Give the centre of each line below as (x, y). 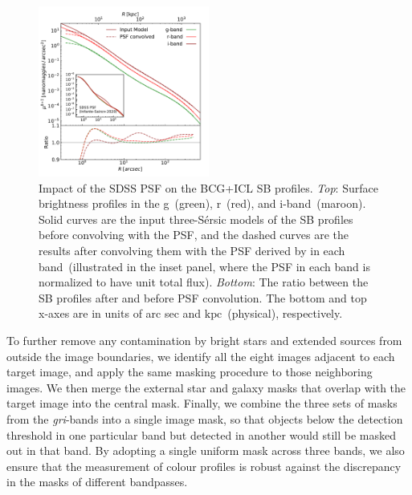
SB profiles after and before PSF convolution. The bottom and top (203, 297)
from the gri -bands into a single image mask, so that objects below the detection (205, 418)
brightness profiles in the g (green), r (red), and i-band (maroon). (202, 203)
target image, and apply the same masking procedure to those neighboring (190, 372)
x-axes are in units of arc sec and (120, 313)
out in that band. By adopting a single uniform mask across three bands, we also (206, 450)
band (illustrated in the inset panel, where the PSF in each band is (204, 266)
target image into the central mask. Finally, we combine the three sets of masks (202, 403)
